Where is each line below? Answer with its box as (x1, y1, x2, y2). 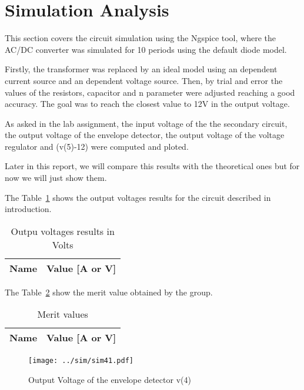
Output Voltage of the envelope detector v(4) (28, 374, 191, 386)
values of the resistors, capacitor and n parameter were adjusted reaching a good (5, 86, 295, 98)
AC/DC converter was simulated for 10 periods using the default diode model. (5, 43, 287, 55)
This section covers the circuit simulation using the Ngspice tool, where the (5, 32, 276, 44)
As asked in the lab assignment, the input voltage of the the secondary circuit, (5, 117, 288, 129)
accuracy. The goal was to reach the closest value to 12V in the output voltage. (5, 97, 290, 110)
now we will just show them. (5, 172, 107, 184)
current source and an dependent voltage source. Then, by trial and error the (5, 74, 283, 86)
